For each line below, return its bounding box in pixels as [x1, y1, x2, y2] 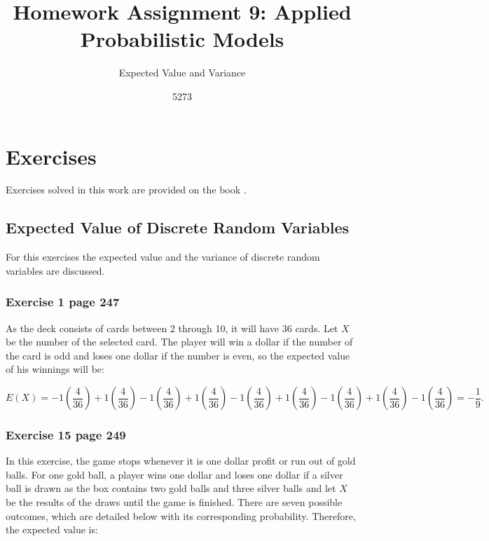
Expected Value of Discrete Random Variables [6, 217, 350, 238]
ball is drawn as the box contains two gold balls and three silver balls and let [6, 481, 336, 495]
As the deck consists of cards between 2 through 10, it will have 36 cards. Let [6, 320, 338, 335]
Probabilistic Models [80, 25, 284, 53]
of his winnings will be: [6, 362, 104, 376]
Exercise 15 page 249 [6, 425, 126, 443]
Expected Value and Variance [118, 65, 246, 80]
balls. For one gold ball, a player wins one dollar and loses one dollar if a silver [6, 467, 343, 481]
